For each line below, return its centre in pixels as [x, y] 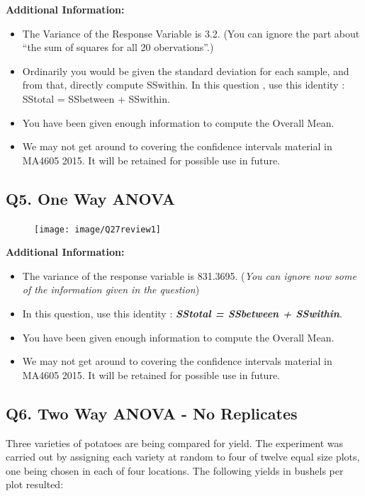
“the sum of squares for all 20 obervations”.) [118, 47]
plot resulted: [35, 484]
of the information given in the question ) [111, 289]
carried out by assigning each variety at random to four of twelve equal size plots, [183, 457]
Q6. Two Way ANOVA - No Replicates [152, 413]
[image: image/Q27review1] [97, 229]
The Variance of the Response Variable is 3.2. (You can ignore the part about [191, 33]
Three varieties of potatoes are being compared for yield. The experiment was [175, 443]
